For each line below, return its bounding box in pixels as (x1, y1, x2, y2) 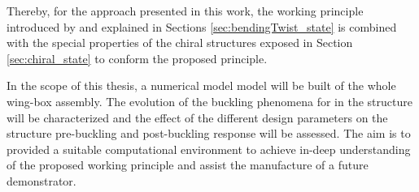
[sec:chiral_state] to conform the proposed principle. (7, 49, 268, 66)
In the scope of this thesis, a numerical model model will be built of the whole (7, 77, 396, 94)
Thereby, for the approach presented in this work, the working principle (7, 2, 364, 19)
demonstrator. (7, 172, 76, 189)
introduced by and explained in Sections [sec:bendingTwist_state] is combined (7, 18, 397, 35)
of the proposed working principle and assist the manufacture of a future (7, 156, 369, 173)
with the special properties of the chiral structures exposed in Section (7, 34, 353, 51)
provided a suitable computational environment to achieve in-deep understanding (7, 140, 411, 157)
